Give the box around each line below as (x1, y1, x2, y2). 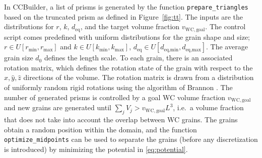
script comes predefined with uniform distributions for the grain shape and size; (4, 31, 250, 42)
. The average (206, 41, 248, 52)
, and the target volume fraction (80, 21, 180, 32)
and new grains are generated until (4, 102, 111, 113)
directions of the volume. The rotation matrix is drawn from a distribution (23, 72, 254, 83)
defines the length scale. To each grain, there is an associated (44, 52, 233, 63)
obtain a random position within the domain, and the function (4, 124, 197, 134)
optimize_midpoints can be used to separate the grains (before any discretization (4, 134, 258, 144)
